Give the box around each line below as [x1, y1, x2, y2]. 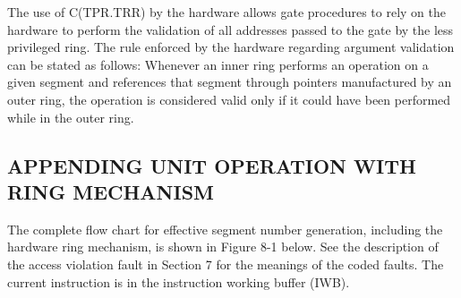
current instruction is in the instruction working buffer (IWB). [7, 272, 350, 291]
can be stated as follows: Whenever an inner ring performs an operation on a [7, 55, 429, 73]
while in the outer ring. [7, 107, 134, 126]
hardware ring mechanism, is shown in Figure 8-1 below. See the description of [7, 237, 439, 256]
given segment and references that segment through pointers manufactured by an [7, 72, 452, 91]
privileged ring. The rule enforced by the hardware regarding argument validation [7, 38, 455, 56]
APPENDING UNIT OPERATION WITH [7, 151, 416, 179]
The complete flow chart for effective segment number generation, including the [7, 219, 443, 238]
